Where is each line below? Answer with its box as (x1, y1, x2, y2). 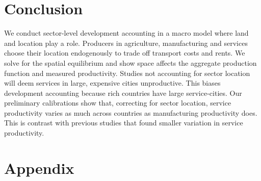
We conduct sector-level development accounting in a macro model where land (4, 28, 249, 38)
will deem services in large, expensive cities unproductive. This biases (4, 77, 221, 88)
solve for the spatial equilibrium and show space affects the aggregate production (4, 57, 257, 68)
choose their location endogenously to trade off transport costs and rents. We (4, 47, 245, 58)
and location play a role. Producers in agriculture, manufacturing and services (4, 37, 248, 48)
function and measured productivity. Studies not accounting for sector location (4, 67, 250, 78)
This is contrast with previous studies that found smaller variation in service (4, 117, 243, 128)
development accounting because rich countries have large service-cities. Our (4, 87, 242, 98)
